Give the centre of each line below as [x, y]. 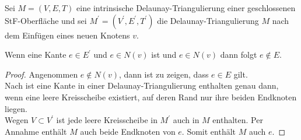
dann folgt [239, 55]
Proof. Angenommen [41, 74]
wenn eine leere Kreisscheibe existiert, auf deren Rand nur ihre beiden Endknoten [151, 97]
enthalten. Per [238, 120]
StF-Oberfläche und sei [46, 20]
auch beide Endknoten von [128, 131]
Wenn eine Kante [36, 55]
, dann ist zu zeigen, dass [164, 74]
